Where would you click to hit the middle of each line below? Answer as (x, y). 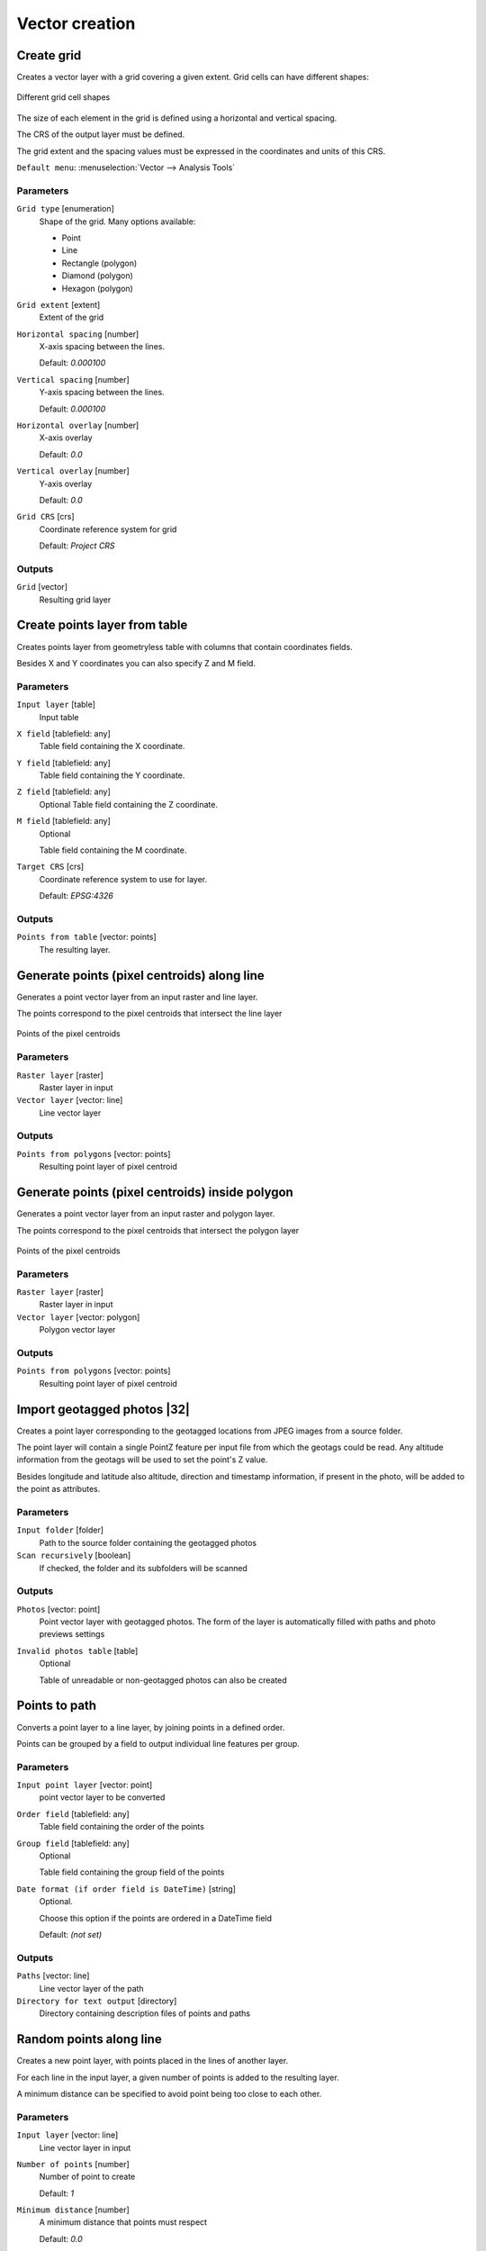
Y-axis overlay (66, 484)
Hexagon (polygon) (98, 288)
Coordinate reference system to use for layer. (123, 879)
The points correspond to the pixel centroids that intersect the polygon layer (158, 1230)
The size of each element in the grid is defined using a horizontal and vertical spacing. (177, 118)
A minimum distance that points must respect (123, 2222)
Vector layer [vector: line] (70, 1100)
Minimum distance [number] (73, 2210)
